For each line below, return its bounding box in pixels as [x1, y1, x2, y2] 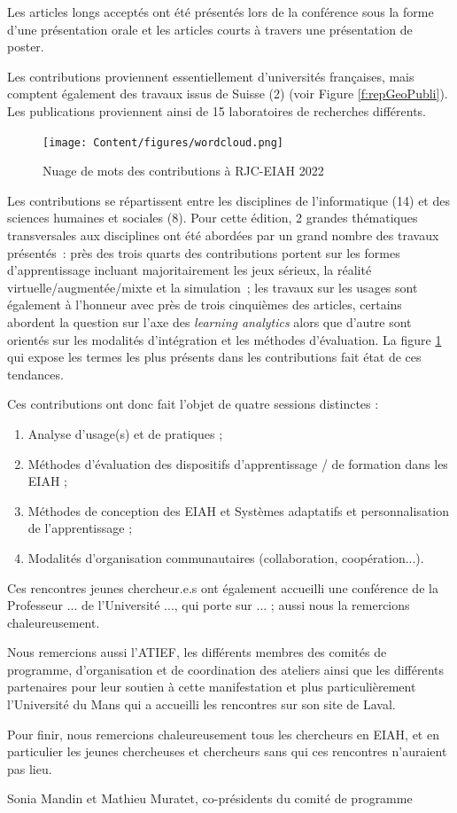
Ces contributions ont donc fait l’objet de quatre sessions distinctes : [7, 395, 379, 413]
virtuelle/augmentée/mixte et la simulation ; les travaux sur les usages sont [7, 278, 418, 296]
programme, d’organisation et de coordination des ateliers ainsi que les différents [7, 660, 445, 678]
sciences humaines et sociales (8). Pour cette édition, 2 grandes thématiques [7, 208, 418, 227]
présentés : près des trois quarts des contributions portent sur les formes [7, 243, 400, 262]
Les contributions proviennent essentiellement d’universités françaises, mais [7, 66, 414, 85]
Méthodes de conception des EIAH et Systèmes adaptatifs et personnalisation [27, 501, 449, 520]
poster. [7, 37, 44, 56]
